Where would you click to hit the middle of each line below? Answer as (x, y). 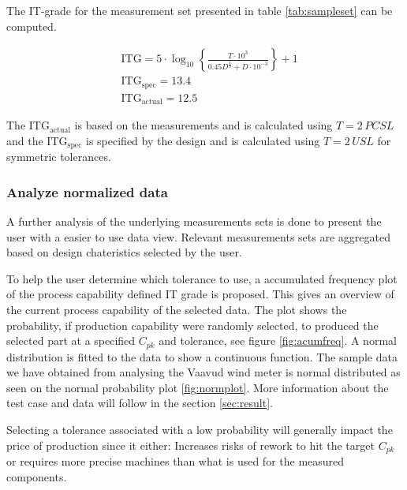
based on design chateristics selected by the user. (124, 252)
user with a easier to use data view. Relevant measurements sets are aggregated (198, 236)
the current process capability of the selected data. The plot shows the (177, 310)
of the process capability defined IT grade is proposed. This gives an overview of (200, 294)
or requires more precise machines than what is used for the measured (175, 461)
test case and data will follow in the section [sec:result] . (140, 403)
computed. (32, 26)
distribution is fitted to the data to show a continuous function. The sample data (202, 356)
